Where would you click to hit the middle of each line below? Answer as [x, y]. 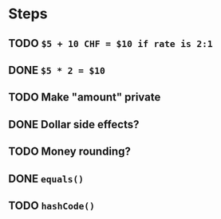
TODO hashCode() [52, 205]
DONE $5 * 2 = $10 [57, 70]
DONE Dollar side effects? [74, 124]
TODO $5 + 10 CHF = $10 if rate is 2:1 [110, 43]
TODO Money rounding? [70, 152]
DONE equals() [46, 179]
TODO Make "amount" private [85, 98]
